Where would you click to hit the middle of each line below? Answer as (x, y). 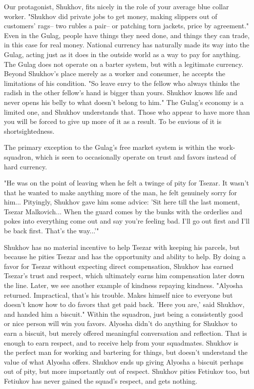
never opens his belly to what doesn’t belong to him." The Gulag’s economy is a (124, 102)
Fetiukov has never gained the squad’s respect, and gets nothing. (101, 380)
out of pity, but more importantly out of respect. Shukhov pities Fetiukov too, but (127, 371)
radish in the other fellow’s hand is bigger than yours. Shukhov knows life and (121, 92)
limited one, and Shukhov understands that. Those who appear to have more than (127, 112)
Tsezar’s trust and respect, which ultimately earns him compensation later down (124, 276)
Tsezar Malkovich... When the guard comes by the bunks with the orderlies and (123, 211)
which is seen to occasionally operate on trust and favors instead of (136, 156)
